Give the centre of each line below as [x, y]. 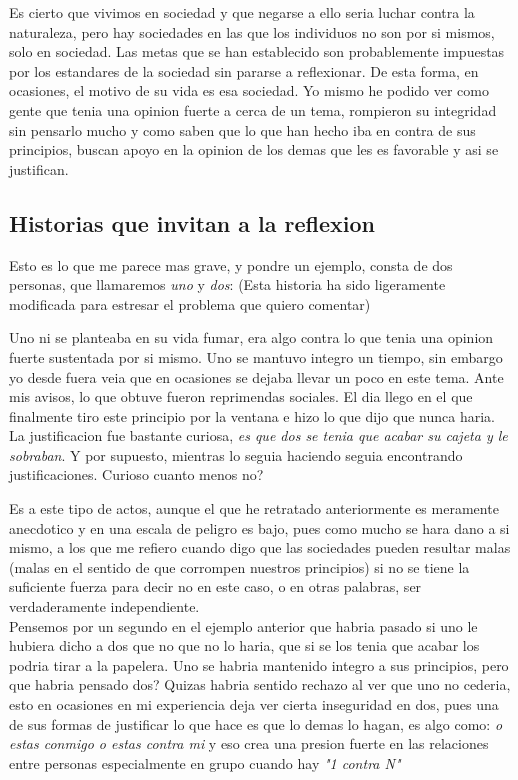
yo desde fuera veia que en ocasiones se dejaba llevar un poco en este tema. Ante [256, 376]
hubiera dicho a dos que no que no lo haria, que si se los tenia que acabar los [244, 645]
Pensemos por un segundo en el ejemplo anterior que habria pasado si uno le [243, 625]
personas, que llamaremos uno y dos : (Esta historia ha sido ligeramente [227, 284]
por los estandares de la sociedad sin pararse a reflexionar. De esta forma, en [244, 70]
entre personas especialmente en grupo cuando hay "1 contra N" [205, 762]
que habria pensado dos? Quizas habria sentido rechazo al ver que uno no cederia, [260, 684]
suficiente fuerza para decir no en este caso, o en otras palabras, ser [215, 586]
